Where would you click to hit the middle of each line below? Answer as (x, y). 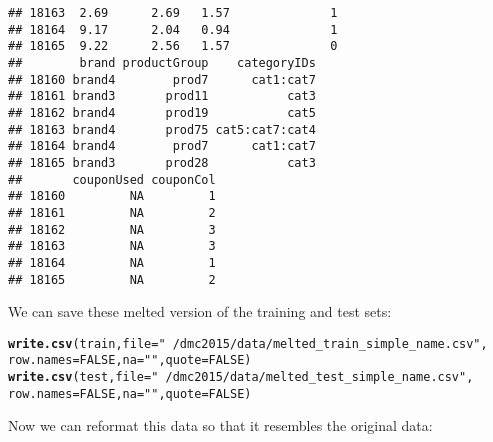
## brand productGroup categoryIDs (162, 62)
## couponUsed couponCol (112, 179)
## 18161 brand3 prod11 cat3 (162, 96)
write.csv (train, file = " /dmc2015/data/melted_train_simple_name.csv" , (248, 343)
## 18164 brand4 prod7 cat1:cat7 (162, 146)
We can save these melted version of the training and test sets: (200, 311)
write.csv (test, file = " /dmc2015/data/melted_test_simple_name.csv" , (241, 377)
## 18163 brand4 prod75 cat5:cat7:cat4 (162, 129)
